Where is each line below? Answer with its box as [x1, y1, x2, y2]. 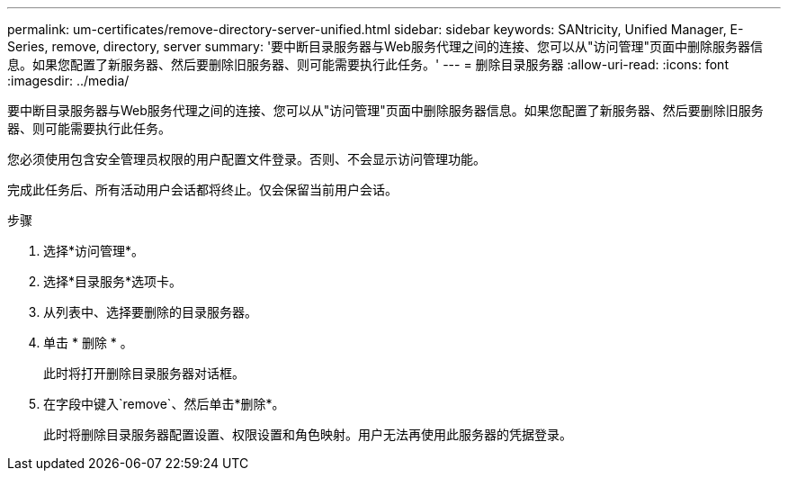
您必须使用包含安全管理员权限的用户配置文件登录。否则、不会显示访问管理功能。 [7, 151, 486, 167]
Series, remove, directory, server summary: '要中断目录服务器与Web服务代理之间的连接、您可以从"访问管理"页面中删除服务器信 [7, 39, 763, 54]
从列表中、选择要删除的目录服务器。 [43, 304, 257, 320]
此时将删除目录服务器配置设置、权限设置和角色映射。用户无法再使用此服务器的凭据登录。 [43, 427, 572, 442]
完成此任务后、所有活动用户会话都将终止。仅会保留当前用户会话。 [7, 182, 398, 197]
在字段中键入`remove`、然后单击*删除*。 [43, 396, 285, 411]
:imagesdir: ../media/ [7, 73, 130, 88]
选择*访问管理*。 [43, 243, 145, 258]
